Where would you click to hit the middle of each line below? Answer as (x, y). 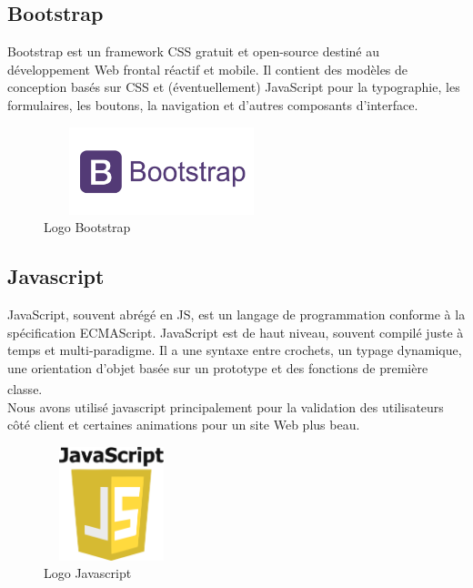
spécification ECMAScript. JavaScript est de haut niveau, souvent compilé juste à (236, 332)
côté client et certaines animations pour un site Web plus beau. (184, 425)
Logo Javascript (88, 573)
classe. (25, 389)
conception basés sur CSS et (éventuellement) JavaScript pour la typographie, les (234, 87)
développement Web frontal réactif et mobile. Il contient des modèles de (208, 69)
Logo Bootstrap (87, 227)
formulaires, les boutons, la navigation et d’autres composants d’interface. (213, 104)
